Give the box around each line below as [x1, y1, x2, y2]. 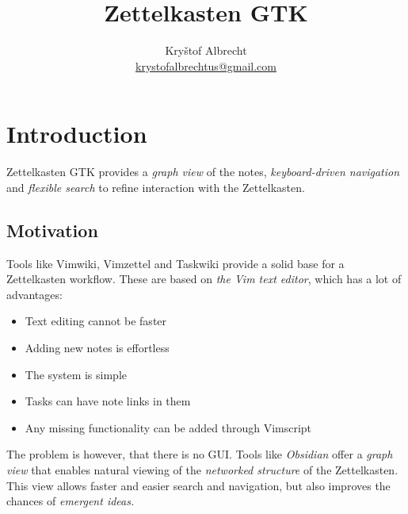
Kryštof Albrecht [165, 42, 247, 59]
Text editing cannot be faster [25, 313, 167, 329]
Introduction [6, 117, 147, 150]
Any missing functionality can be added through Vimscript [25, 419, 312, 435]
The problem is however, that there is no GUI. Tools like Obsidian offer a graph [6, 446, 393, 462]
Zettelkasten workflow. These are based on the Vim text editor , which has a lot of [6, 270, 402, 287]
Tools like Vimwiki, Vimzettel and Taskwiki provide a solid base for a [6, 255, 345, 271]
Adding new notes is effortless [25, 339, 170, 356]
